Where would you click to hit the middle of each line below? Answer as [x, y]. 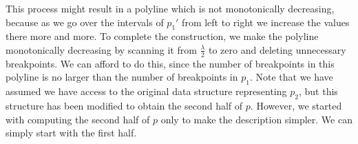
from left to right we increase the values [266, 22]
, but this [318, 91]
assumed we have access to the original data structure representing [146, 91]
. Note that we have [291, 77]
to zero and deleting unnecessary [277, 49]
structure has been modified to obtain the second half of [124, 105]
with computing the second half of [78, 119]
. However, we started [296, 105]
